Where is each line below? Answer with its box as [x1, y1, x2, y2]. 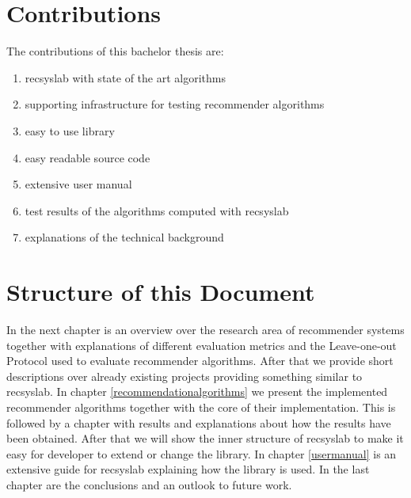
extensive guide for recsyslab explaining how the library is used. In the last [6, 461, 370, 477]
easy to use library [25, 122, 115, 139]
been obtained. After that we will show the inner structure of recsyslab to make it [6, 430, 404, 447]
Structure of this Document [6, 276, 315, 308]
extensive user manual [25, 176, 132, 192]
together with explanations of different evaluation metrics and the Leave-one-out [6, 336, 397, 353]
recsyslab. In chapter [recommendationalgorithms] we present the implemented [6, 383, 388, 400]
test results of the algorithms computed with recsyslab [25, 202, 289, 219]
